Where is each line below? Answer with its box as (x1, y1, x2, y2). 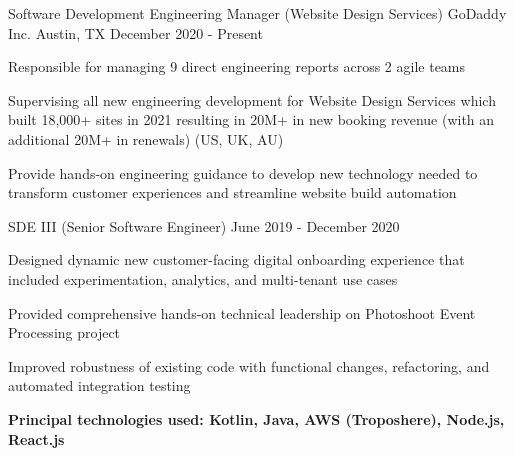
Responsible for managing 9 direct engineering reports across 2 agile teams (8, 56, 466, 77)
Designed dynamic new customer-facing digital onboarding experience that (8, 249, 465, 270)
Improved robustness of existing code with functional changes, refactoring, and (8, 355, 490, 376)
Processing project (8, 322, 121, 343)
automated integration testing (8, 375, 191, 396)
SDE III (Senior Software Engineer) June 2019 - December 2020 (8, 215, 400, 236)
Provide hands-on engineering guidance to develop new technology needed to (8, 162, 478, 183)
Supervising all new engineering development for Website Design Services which (8, 89, 496, 110)
